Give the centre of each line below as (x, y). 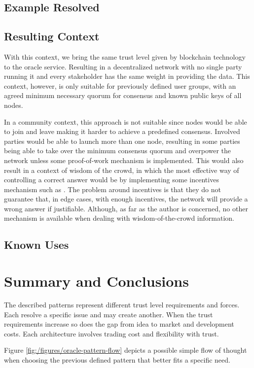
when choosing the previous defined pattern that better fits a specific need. (117, 359)
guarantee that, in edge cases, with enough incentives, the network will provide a (126, 199)
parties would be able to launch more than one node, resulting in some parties (122, 141)
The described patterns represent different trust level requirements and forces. (122, 304)
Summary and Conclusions (96, 281)
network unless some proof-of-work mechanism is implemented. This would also (124, 160)
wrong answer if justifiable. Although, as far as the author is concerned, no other (126, 208)
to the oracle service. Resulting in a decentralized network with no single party (123, 66)
